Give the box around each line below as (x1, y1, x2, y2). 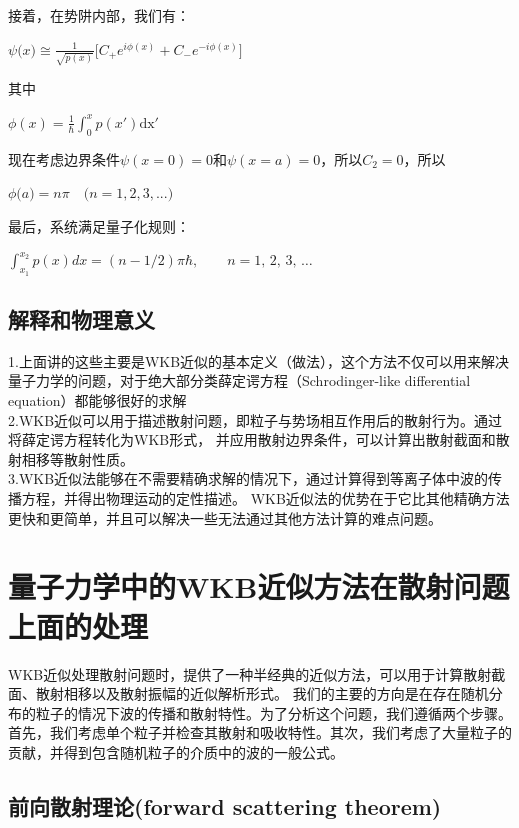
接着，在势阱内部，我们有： (8, 5, 190, 25)
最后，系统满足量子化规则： (8, 215, 190, 236)
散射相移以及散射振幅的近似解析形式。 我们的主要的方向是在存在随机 (35, 683, 489, 704)
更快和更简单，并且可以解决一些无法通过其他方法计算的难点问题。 (8, 507, 442, 528)
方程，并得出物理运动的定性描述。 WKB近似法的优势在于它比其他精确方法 (21, 488, 510, 509)
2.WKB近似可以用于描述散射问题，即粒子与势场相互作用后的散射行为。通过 (8, 409, 503, 430)
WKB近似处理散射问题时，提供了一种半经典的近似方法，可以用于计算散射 (8, 663, 492, 684)
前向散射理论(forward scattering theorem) (8, 790, 442, 821)
